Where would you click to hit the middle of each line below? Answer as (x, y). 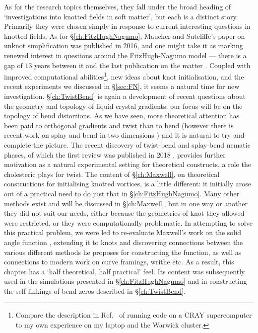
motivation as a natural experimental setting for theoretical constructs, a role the (128, 164)
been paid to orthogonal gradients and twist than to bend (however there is (119, 125)
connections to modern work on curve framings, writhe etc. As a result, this (119, 262)
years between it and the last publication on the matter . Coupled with (142, 65)
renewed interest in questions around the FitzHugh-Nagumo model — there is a (125, 55)
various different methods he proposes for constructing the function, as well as (123, 252)
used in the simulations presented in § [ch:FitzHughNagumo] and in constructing (126, 281)
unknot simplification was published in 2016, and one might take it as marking (124, 45)
